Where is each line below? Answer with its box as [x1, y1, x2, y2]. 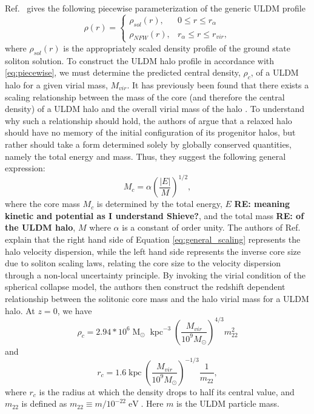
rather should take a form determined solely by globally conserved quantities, [5, 137, 292, 150]
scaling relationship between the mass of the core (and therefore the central [5, 90, 285, 103]
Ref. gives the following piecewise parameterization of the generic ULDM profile [5, 2, 306, 14]
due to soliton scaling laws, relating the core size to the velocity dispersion [5, 257, 281, 269]
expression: [5, 162, 45, 174]
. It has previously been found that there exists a [127, 78, 309, 91]
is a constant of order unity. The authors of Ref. [122, 221, 301, 234]
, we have [57, 304, 92, 317]
